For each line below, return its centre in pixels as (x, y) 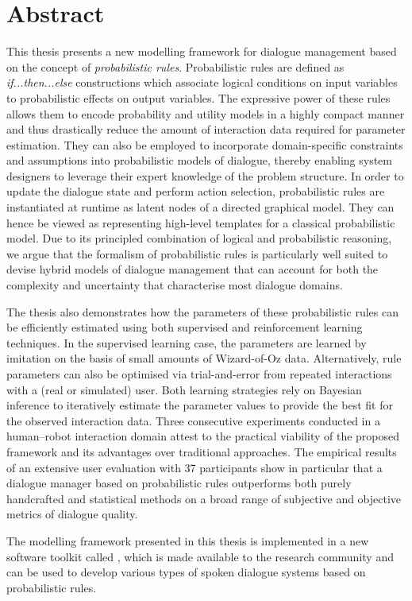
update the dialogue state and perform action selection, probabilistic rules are (196, 191)
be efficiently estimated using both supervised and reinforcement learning (185, 327)
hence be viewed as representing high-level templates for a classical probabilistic (201, 222)
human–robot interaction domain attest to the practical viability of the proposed (203, 436)
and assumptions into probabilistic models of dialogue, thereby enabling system (199, 160)
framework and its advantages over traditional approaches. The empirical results (202, 451)
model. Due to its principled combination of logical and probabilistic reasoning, (199, 238)
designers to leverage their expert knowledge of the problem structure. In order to (205, 175)
